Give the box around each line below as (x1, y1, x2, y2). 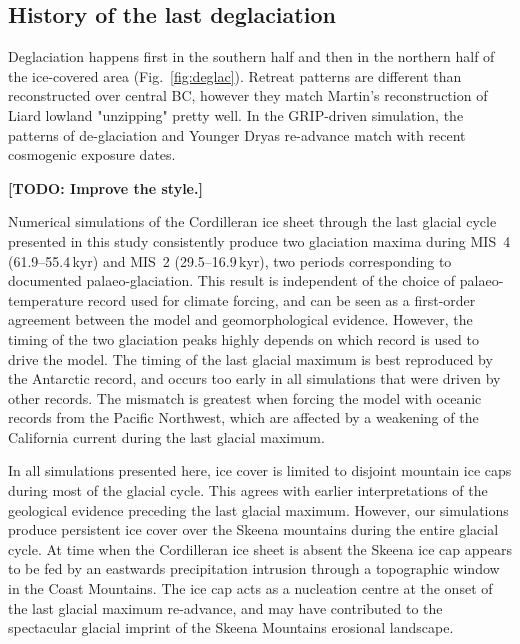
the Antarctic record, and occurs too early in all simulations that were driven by (8, 368, 501, 389)
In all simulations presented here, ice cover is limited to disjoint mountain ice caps (8, 460, 512, 481)
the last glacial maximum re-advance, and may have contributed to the (8, 597, 443, 618)
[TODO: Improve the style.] (8, 177, 203, 198)
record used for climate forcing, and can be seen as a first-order (87, 289, 476, 310)
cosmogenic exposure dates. (8, 144, 176, 165)
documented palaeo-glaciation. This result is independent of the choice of (8, 270, 456, 291)
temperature (8, 289, 84, 310)
